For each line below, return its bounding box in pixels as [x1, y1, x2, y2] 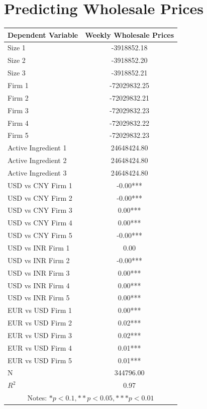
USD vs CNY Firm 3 [8, 205, 72, 215]
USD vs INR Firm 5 [8, 292, 70, 303]
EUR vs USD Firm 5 [8, 355, 72, 365]
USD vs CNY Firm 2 [8, 192, 72, 203]
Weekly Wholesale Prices [85, 29, 174, 40]
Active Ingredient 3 [8, 167, 67, 178]
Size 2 [8, 55, 26, 65]
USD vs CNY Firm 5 [8, 230, 72, 240]
